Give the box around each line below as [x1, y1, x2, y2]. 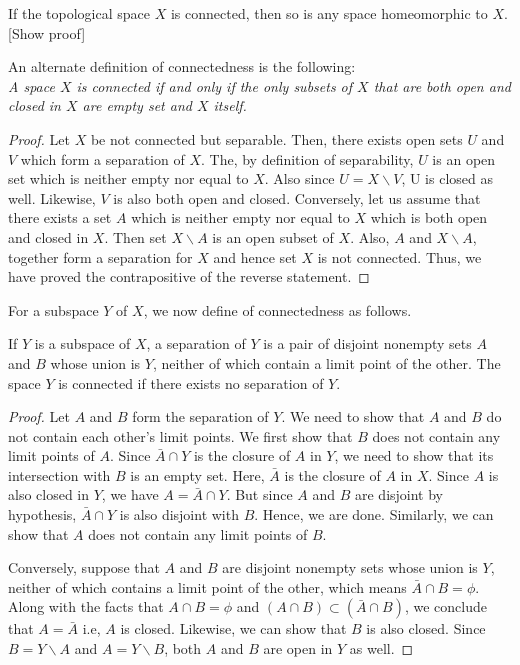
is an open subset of [212, 226, 334, 247]
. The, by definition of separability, [200, 148, 414, 169]
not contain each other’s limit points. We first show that [8, 425, 353, 446]
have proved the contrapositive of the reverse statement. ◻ [8, 266, 370, 287]
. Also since [264, 168, 335, 189]
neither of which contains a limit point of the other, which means [8, 576, 407, 597]
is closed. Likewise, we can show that [120, 618, 347, 639]
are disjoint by [354, 484, 444, 505]
